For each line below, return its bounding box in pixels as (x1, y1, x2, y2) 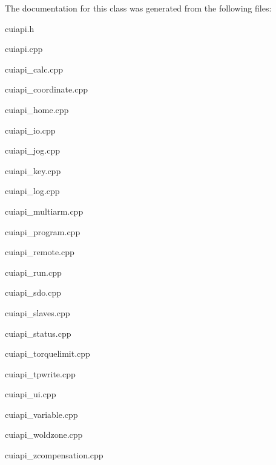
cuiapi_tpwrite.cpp (5, 367, 76, 380)
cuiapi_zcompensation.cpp (5, 449, 103, 461)
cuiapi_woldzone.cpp (5, 428, 83, 441)
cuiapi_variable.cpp (5, 408, 78, 420)
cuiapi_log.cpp (5, 184, 60, 197)
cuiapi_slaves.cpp (5, 306, 70, 319)
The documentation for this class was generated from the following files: (5, 2, 272, 14)
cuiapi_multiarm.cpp (5, 204, 84, 217)
